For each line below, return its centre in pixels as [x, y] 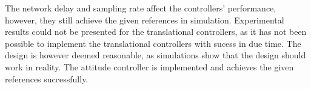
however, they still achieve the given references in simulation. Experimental [145, 20]
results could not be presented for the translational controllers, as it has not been [156, 32]
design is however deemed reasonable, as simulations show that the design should [155, 55]
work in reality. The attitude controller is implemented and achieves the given [149, 66]
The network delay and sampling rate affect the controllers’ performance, [141, 8]
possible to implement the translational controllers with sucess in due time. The [153, 43]
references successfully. [47, 78]
